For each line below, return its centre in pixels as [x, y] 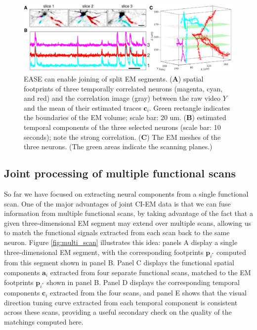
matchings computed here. [44, 322]
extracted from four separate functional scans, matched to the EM [150, 272]
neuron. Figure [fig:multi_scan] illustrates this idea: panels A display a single [121, 242]
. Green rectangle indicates [190, 107]
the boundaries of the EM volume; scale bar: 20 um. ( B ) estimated [125, 117]
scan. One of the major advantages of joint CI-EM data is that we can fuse [117, 203]
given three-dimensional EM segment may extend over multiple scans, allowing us [128, 223]
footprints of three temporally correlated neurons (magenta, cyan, [123, 88]
